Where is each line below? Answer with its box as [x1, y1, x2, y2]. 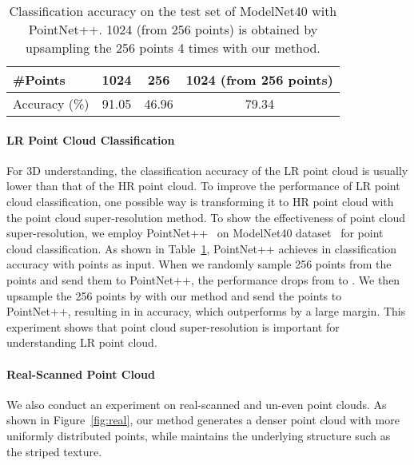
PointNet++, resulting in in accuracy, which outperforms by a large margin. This [6, 303, 406, 320]
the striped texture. [6, 443, 102, 459]
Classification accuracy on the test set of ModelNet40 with [9, 2, 337, 20]
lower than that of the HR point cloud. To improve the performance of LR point [6, 177, 400, 194]
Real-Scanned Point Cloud [6, 365, 155, 382]
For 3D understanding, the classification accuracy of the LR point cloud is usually [6, 161, 408, 178]
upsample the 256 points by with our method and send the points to [6, 287, 342, 304]
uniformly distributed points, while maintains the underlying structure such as [6, 427, 391, 443]
